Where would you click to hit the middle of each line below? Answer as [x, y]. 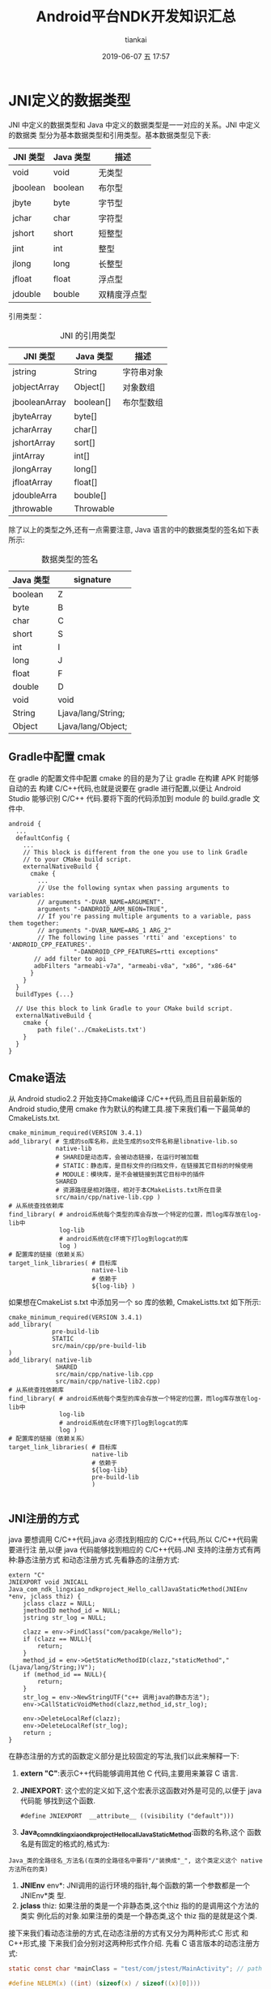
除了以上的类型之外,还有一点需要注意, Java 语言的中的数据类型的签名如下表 [134, 529]
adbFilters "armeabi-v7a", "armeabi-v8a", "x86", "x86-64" [135, 966]
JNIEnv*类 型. [43, 1895]
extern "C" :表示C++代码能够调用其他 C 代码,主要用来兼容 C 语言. [129, 1773]
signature [92, 579]
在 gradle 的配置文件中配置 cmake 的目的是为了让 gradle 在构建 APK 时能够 [133, 778]
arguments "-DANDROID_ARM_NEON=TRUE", [103, 909]
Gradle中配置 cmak [57, 757]
